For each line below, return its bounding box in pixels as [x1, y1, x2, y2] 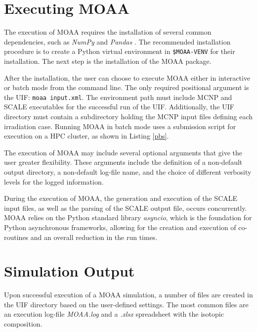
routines [4, 232, 29, 242]
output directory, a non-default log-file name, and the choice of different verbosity [4, 166, 252, 177]
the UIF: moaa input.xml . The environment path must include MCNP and [4, 92, 232, 102]
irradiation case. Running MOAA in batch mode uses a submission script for [4, 121, 236, 131]
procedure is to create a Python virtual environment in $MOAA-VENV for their [4, 46, 235, 56]
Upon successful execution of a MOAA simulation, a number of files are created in [4, 289, 253, 300]
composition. [4, 319, 43, 329]
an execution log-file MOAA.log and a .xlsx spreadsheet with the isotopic [4, 309, 224, 319]
